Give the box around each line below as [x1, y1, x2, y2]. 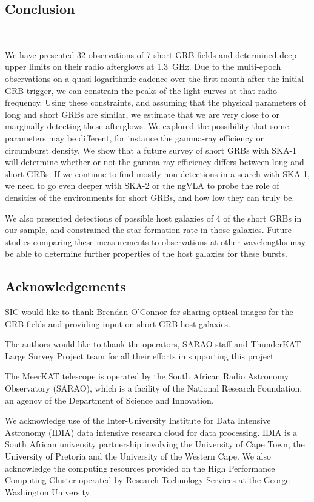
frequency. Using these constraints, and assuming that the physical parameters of [5, 96, 306, 109]
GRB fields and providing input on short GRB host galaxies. [5, 317, 231, 330]
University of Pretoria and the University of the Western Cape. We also [5, 450, 271, 463]
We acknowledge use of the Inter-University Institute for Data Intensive [5, 414, 271, 427]
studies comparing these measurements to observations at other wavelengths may [5, 235, 306, 248]
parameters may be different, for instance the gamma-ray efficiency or [5, 131, 264, 144]
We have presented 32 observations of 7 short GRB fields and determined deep [5, 48, 297, 61]
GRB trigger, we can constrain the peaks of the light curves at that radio [5, 84, 277, 97]
